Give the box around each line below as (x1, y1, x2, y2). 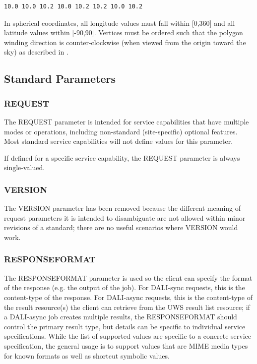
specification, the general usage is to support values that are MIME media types (4, 340, 248, 351)
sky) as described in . (4, 47, 68, 57)
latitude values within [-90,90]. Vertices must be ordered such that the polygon (4, 27, 243, 38)
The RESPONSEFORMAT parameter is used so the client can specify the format (4, 272, 253, 283)
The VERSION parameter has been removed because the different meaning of (4, 203, 241, 213)
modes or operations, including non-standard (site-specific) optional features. (4, 126, 238, 136)
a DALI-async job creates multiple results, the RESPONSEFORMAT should (4, 311, 237, 322)
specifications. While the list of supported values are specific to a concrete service (4, 331, 252, 341)
